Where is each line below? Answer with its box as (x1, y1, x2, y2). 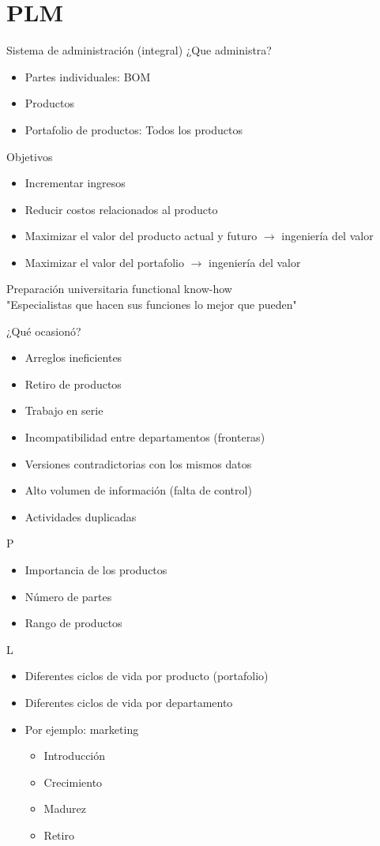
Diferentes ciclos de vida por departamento (24, 694, 233, 710)
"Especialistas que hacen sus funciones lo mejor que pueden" (6, 296, 297, 313)
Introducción (43, 747, 106, 764)
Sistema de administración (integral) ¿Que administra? (6, 42, 272, 58)
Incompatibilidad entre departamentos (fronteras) (24, 429, 265, 446)
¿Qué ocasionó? (6, 322, 81, 339)
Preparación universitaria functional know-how (6, 280, 232, 297)
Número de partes (24, 588, 112, 604)
